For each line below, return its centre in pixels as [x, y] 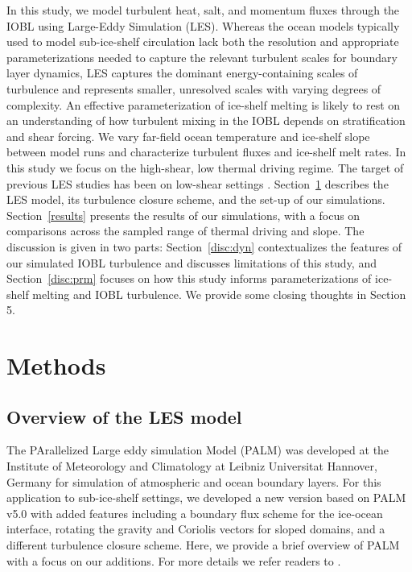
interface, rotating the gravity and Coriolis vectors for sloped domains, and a [196, 529]
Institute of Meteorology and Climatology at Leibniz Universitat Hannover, [192, 466]
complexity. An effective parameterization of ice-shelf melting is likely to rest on [204, 104]
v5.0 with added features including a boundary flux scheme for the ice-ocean [195, 513]
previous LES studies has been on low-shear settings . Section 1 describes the [198, 183]
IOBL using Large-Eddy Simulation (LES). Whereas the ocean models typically [203, 25]
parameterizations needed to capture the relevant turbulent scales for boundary [202, 57]
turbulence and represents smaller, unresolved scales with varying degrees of [194, 88]
